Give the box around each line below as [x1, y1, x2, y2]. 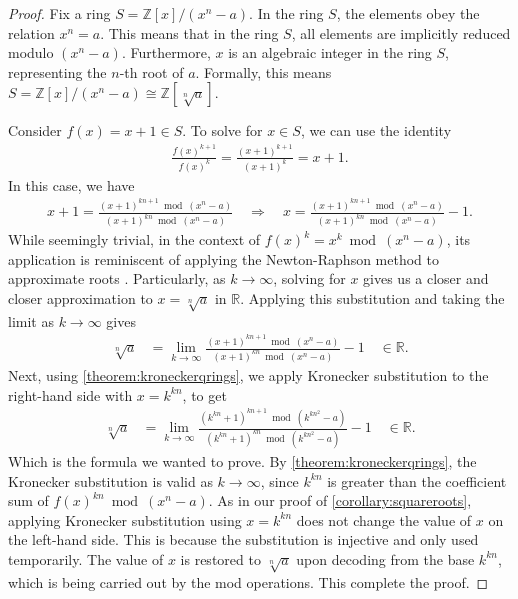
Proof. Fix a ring [8, 3, 111, 23]
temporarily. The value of [8, 548, 164, 569]
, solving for [273, 268, 346, 289]
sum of [8, 490, 49, 511]
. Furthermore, [121, 42, 211, 63]
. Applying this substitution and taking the [240, 287, 505, 308]
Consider [8, 120, 62, 141]
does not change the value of [296, 509, 472, 530]
